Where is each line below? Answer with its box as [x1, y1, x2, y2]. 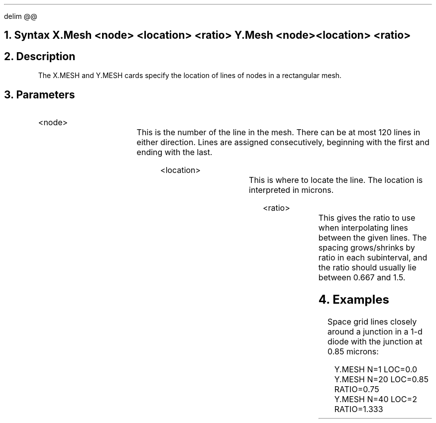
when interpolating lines [318, 223, 408, 233]
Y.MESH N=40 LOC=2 [334, 394, 417, 404]
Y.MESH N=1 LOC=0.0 [334, 364, 418, 374]
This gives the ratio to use [318, 213, 416, 223]
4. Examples [318, 292, 389, 307]
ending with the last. [136, 147, 213, 158]
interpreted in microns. [249, 185, 334, 195]
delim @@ [4, 12, 37, 20]
